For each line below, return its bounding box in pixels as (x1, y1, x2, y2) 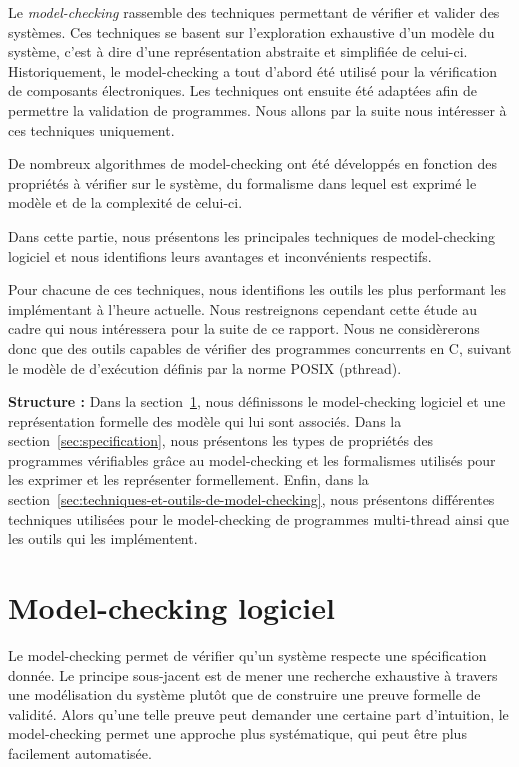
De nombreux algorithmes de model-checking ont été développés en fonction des (8, 153, 497, 174)
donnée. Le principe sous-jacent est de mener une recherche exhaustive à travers (8, 664, 498, 685)
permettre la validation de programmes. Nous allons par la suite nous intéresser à (8, 99, 507, 120)
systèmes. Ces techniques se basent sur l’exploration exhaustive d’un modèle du (8, 21, 495, 42)
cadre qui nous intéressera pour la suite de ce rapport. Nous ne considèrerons (8, 318, 480, 339)
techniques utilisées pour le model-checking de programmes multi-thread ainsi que (8, 508, 510, 529)
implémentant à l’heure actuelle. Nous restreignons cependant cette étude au (8, 298, 477, 319)
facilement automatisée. (8, 742, 152, 763)
